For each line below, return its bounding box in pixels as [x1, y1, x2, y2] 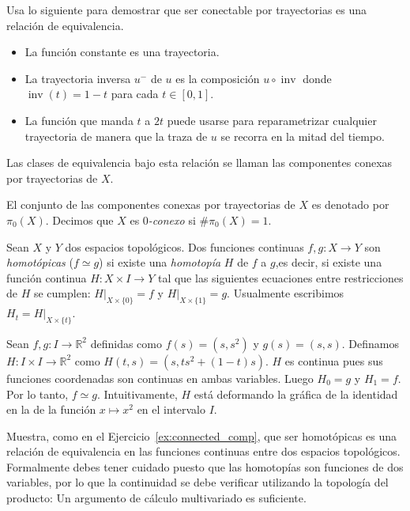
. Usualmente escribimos [227, 285, 344, 301]
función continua [6, 269, 87, 286]
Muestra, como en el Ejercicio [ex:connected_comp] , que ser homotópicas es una [6, 427, 397, 444]
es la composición [175, 70, 260, 86]
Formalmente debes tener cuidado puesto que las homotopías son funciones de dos [6, 458, 404, 475]
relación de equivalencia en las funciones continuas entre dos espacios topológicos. [6, 443, 401, 460]
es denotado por [311, 196, 389, 213]
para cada [111, 85, 159, 102]
